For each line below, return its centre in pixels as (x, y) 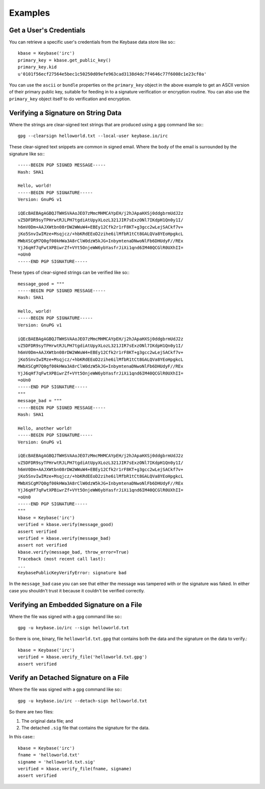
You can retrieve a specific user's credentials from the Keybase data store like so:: (92, 42)
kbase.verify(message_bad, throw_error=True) (74, 552)
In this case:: (22, 737)
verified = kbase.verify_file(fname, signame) (75, 769)
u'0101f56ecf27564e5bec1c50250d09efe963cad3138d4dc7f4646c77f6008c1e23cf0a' (112, 74)
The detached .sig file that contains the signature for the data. (85, 728)
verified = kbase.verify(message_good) (66, 525)
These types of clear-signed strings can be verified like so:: (69, 272)
